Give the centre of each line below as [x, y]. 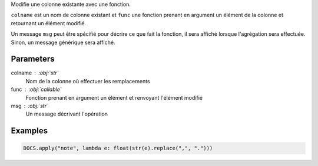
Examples [29, 131]
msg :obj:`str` [29, 106]
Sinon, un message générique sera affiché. [63, 42]
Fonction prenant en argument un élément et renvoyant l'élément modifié [114, 97]
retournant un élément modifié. [49, 23]
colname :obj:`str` [35, 73]
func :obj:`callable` [36, 89]
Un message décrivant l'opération [67, 114]
